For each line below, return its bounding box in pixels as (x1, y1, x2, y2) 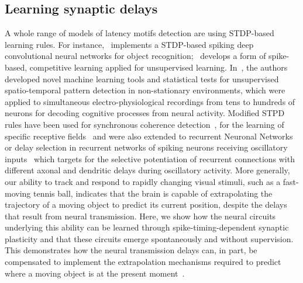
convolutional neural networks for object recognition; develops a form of (5, 50, 266, 62)
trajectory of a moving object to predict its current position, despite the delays (5, 198, 287, 211)
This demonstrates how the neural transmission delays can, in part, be (5, 244, 257, 256)
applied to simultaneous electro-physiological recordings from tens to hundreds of (5, 95, 295, 107)
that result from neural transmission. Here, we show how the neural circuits (5, 209, 276, 222)
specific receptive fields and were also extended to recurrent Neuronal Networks (5, 130, 293, 142)
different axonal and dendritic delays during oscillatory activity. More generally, (5, 164, 290, 176)
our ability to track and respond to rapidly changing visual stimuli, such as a (5, 175, 281, 187)
